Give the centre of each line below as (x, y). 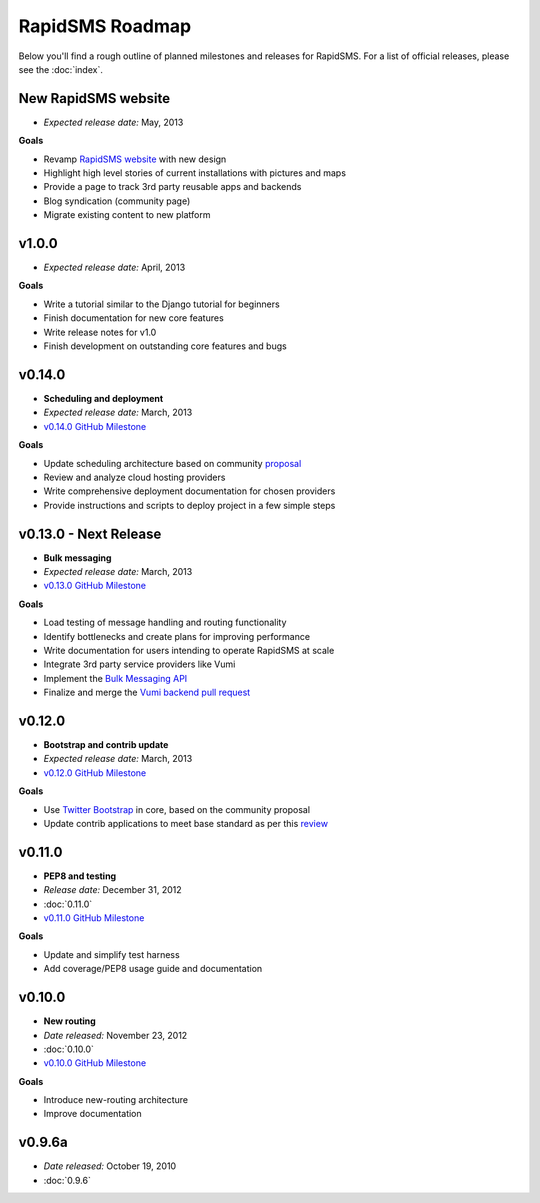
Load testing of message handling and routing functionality (165, 622)
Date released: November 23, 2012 (115, 1035)
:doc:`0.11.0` (68, 904)
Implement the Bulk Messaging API (115, 678)
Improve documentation (92, 1114)
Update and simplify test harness (111, 954)
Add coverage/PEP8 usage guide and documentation (153, 969)
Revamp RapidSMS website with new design (135, 159)
